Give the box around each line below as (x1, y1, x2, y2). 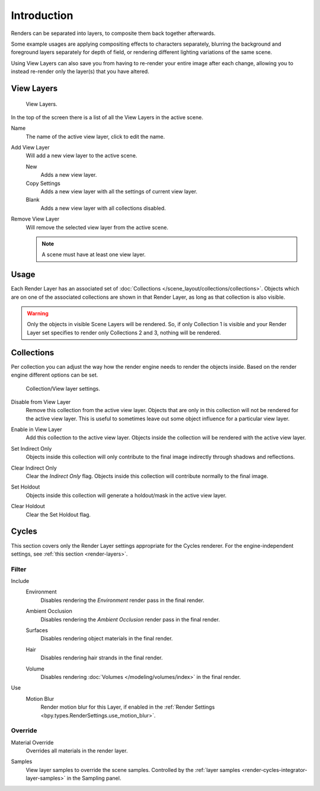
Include (11, 578, 30, 585)
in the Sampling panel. (66, 774, 121, 782)
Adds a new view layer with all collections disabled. (40, 205, 166, 212)
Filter (11, 565, 27, 573)
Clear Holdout (11, 503, 45, 510)
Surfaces (25, 627, 49, 634)
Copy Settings (25, 180, 60, 187)
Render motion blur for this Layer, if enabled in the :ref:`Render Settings (40, 703, 215, 711)
